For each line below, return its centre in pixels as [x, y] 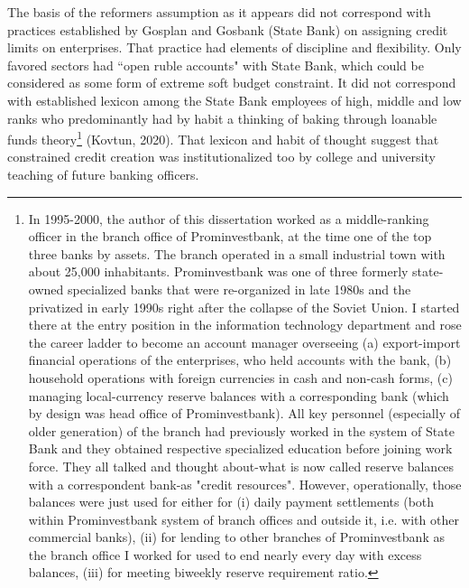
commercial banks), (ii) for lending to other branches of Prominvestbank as [236, 537]
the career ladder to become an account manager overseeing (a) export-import [244, 342]
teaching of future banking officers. [103, 174]
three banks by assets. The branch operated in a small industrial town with [237, 253]
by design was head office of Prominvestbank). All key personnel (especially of [244, 413]
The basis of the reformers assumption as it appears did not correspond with [219, 12]
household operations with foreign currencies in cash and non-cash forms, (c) [240, 377]
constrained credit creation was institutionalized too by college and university [221, 157]
